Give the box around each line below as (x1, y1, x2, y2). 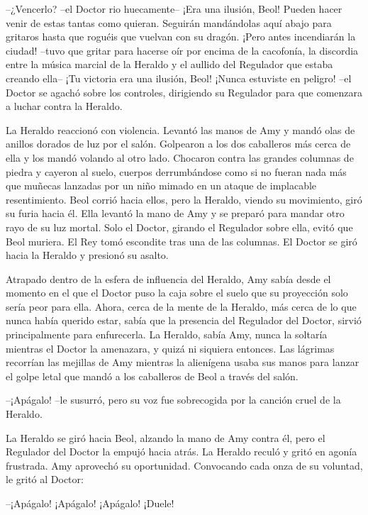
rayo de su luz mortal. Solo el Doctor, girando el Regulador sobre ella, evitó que (6, 219, 353, 234)
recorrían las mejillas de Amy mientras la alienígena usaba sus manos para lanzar (6, 355, 359, 370)
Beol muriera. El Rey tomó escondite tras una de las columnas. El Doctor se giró (6, 233, 357, 248)
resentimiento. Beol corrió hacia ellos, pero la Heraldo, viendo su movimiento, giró (6, 192, 362, 206)
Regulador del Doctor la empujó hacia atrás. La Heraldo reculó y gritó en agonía (6, 444, 357, 459)
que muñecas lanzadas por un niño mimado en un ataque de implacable (6, 178, 317, 193)
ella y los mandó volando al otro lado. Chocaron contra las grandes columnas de (6, 150, 354, 165)
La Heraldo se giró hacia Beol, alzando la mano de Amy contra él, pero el (6, 430, 325, 445)
